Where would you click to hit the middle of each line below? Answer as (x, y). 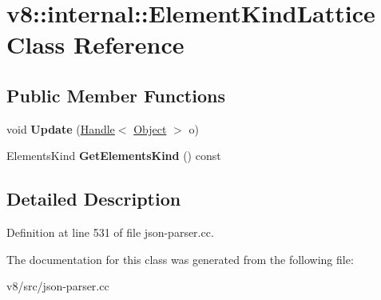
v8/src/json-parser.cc (58, 286)
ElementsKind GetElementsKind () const (114, 156)
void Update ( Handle (61, 128)
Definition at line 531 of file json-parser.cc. (110, 232)
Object (150, 128)
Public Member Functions (116, 95)
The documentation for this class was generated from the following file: (180, 259)
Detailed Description (94, 199)
